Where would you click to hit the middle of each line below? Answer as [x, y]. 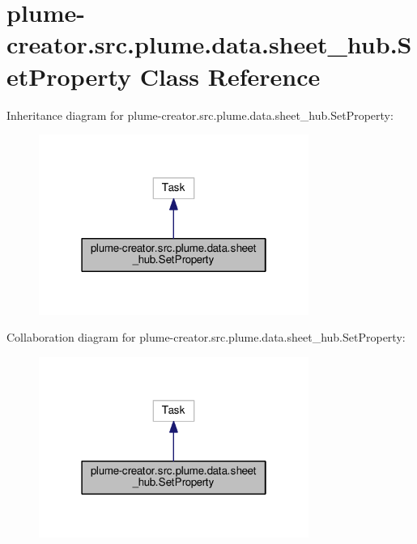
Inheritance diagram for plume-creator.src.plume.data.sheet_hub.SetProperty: [200, 115]
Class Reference [230, 76]
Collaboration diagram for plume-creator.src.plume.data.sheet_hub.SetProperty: [206, 337]
